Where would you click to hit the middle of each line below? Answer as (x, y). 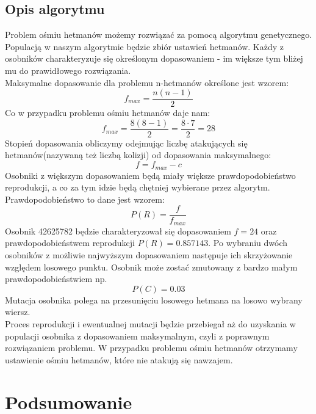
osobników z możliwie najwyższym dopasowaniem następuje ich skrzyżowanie (149, 255)
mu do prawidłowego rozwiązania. (68, 70)
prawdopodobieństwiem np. (56, 279)
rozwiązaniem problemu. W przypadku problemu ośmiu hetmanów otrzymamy (151, 348)
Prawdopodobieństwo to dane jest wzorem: (85, 199)
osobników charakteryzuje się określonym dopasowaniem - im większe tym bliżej (154, 58)
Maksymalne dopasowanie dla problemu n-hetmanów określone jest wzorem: (147, 82)
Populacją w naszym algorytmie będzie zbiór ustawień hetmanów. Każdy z (144, 46)
